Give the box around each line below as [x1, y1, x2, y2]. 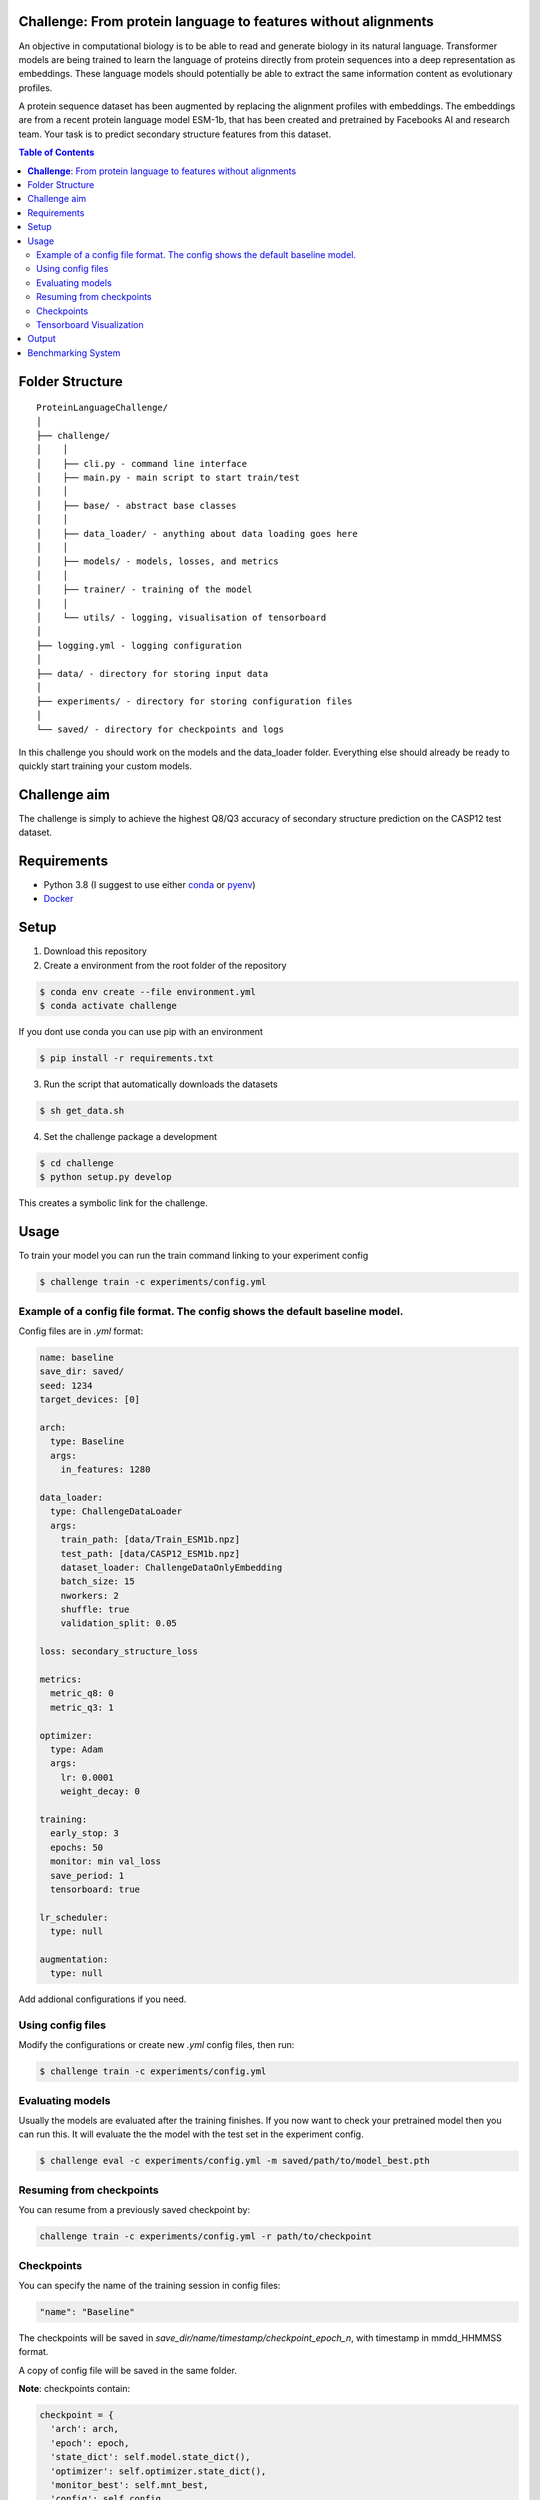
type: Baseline [50, 1436, 125, 1447]
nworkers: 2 [60, 1590, 120, 1601]
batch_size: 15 [60, 1576, 135, 1587]
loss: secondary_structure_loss [39, 1646, 199, 1657]
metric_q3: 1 [50, 1701, 114, 1713]
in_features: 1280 [60, 1464, 151, 1475]
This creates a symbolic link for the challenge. [18, 1197, 209, 1209]
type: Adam [50, 1743, 104, 1755]
